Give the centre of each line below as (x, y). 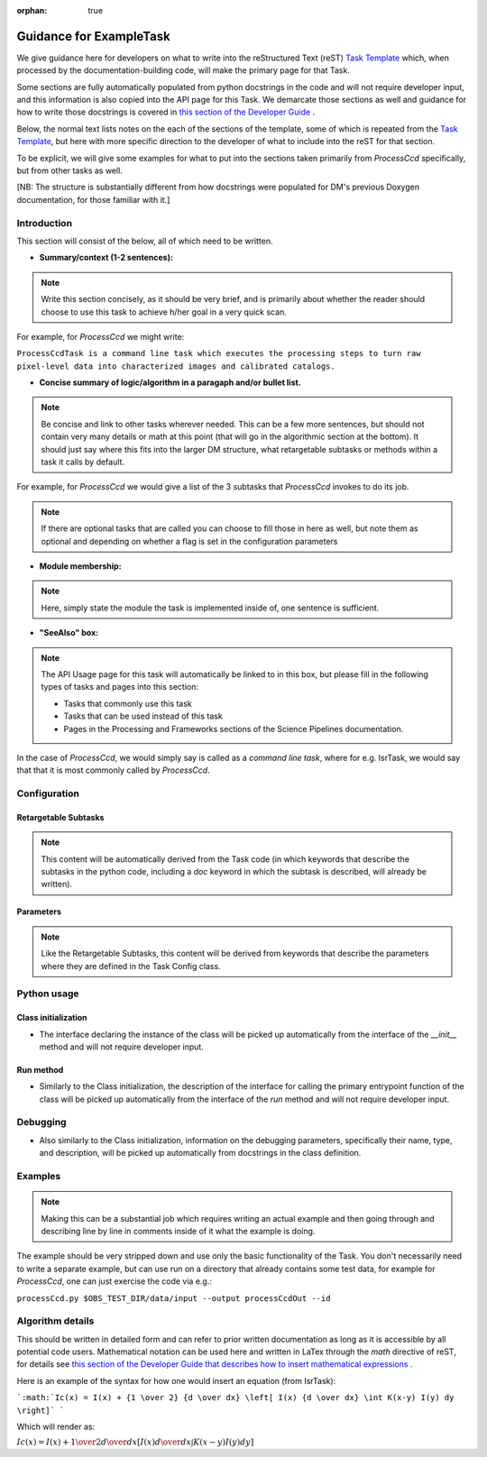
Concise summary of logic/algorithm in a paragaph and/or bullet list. (170, 382)
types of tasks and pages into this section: (119, 687)
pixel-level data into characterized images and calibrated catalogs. (176, 366)
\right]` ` (41, 1410)
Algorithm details (55, 1321)
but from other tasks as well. (70, 170)
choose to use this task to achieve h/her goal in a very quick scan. (164, 312)
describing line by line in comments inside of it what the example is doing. (178, 1231)
